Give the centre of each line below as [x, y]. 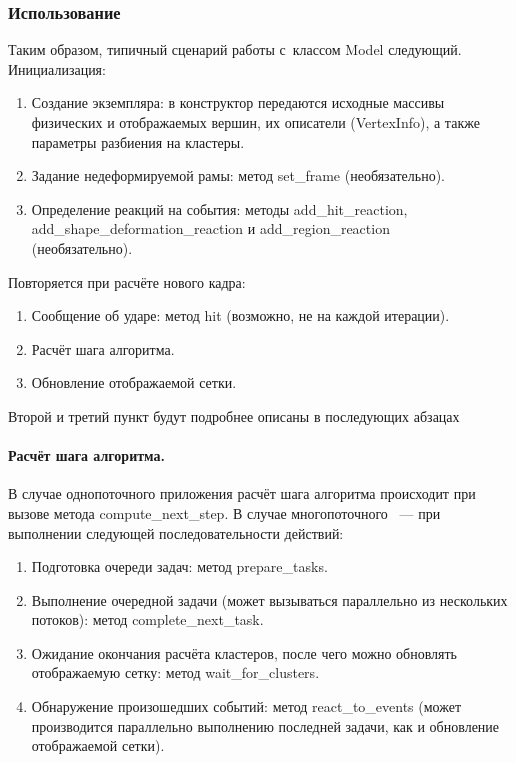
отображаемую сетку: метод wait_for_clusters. [175, 672]
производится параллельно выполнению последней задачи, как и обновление [265, 725]
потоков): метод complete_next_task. [147, 619]
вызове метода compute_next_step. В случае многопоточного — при [224, 512]
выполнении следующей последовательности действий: [176, 532]
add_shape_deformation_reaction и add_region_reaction [210, 228]
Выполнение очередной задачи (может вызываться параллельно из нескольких [269, 599]
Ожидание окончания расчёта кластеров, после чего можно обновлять [244, 652]
